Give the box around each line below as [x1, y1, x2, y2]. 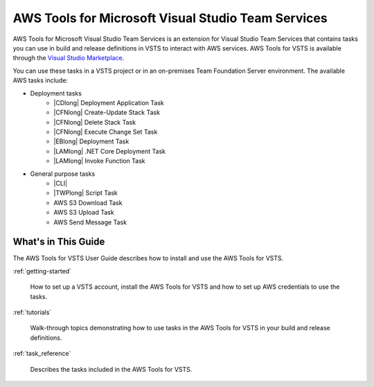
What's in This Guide [12, 236, 105, 248]
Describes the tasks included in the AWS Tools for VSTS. [30, 365, 193, 373]
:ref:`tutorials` [12, 308, 52, 316]
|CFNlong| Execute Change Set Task [53, 128, 158, 136]
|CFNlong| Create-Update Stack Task [53, 108, 161, 117]
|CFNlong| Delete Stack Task [53, 118, 136, 126]
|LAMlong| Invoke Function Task [53, 156, 145, 165]
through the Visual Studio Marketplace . [12, 54, 125, 62]
